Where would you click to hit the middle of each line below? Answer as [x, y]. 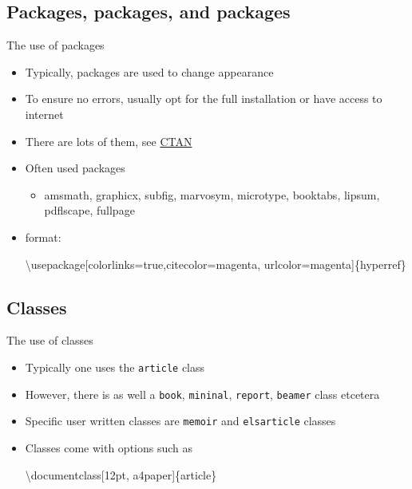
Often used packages [75, 168]
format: [43, 237]
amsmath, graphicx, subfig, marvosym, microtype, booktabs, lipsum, [212, 194]
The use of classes [50, 340]
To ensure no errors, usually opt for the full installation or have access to [204, 99]
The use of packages [55, 45]
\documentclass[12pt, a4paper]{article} [121, 474]
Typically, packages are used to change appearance [149, 71]
